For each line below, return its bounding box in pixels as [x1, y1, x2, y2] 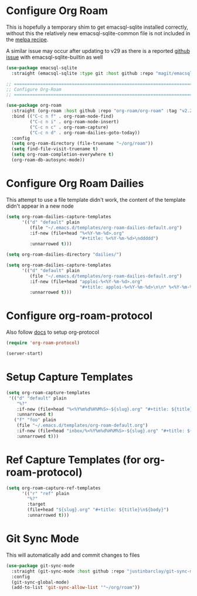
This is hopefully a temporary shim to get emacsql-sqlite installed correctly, [6, 23, 189, 31]
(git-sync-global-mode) [11, 579, 69, 585]
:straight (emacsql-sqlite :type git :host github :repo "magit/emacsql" [11, 70, 195, 76]
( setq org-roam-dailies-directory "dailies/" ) [6, 252, 122, 258]
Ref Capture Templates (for [6, 453, 141, 466]
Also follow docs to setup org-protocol [6, 329, 100, 336]
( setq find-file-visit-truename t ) [11, 146, 98, 152]
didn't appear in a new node [6, 202, 74, 209]
